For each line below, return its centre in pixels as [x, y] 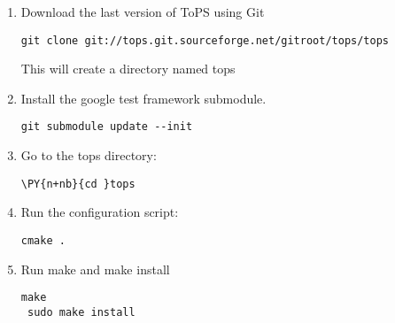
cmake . [43, 240]
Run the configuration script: [100, 212]
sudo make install [81, 312]
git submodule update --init [107, 127]
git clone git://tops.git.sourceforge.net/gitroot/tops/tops [205, 40]
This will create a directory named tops [128, 69]
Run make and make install [95, 269]
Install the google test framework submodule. [143, 98]
